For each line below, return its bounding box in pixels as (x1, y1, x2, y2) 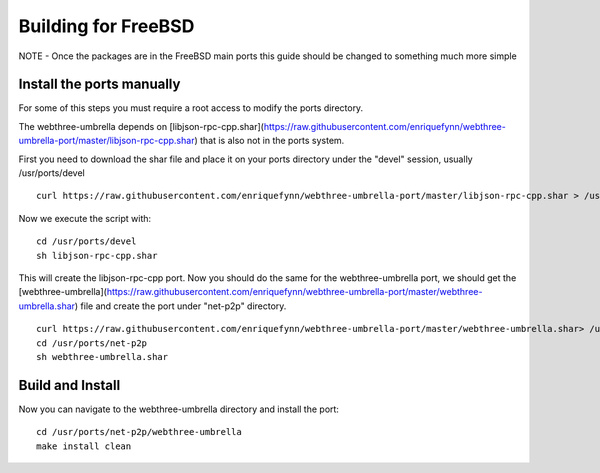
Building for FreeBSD (18, 15, 195, 37)
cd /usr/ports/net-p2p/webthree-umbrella (36, 426, 242, 438)
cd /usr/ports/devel (36, 236, 137, 247)
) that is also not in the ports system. (194, 135, 345, 147)
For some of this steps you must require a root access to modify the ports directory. (18, 102, 364, 114)
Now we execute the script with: (18, 212, 152, 224)
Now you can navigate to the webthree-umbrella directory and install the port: (18, 403, 340, 415)
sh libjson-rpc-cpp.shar (36, 250, 158, 261)
